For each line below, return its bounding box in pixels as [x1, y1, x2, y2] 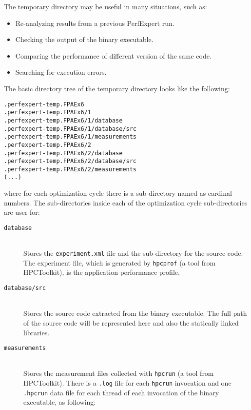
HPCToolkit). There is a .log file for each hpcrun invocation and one [23, 378, 232, 388]
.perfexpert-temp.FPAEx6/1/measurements [4, 133, 137, 141]
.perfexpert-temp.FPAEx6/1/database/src [4, 125, 137, 132]
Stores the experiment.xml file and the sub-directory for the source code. [23, 248, 243, 258]
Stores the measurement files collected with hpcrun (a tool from [23, 368, 214, 378]
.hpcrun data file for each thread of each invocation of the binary [23, 387, 219, 397]
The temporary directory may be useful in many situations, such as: [4, 1, 207, 11]
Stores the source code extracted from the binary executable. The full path [23, 308, 247, 318]
